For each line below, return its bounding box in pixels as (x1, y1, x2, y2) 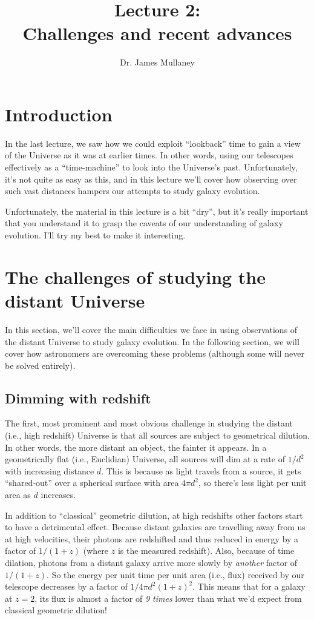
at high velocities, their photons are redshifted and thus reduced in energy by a (5, 532, 299, 545)
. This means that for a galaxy (192, 580, 306, 593)
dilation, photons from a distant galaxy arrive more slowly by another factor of (5, 556, 298, 569)
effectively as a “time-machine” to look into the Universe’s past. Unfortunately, (5, 161, 298, 174)
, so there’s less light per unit (198, 476, 307, 489)
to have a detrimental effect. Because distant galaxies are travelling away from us (5, 521, 306, 533)
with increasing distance (5, 464, 94, 477)
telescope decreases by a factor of (5, 580, 128, 593)
